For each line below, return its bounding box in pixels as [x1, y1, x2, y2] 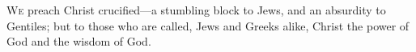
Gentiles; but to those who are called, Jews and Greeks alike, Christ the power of [6, 17, 410, 34]
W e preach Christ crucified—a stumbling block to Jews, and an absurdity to [6, 2, 386, 18]
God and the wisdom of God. [6, 33, 151, 50]
